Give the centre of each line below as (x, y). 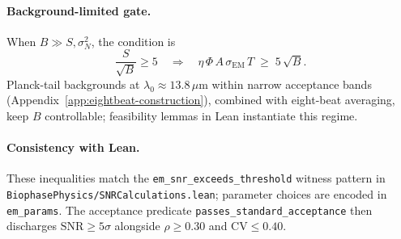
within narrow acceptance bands (292, 84)
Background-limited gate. (79, 10)
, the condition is (133, 41)
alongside (137, 226)
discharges (32, 226)
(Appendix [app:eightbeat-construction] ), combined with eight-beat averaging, (201, 100)
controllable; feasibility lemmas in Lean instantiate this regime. (201, 116)
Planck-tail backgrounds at (73, 84)
